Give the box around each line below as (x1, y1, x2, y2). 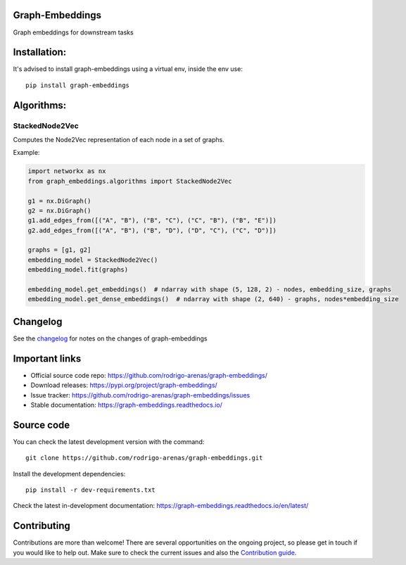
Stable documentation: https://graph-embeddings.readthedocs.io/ (30, 401, 223, 409)
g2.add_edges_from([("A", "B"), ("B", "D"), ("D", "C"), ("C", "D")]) (27, 226, 277, 234)
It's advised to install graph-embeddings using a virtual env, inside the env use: (13, 65, 243, 73)
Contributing (13, 520, 70, 532)
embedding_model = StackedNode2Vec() (27, 255, 158, 264)
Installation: (13, 46, 67, 58)
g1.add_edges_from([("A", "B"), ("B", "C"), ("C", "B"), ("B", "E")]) (27, 217, 277, 224)
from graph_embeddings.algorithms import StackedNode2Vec (27, 177, 232, 185)
